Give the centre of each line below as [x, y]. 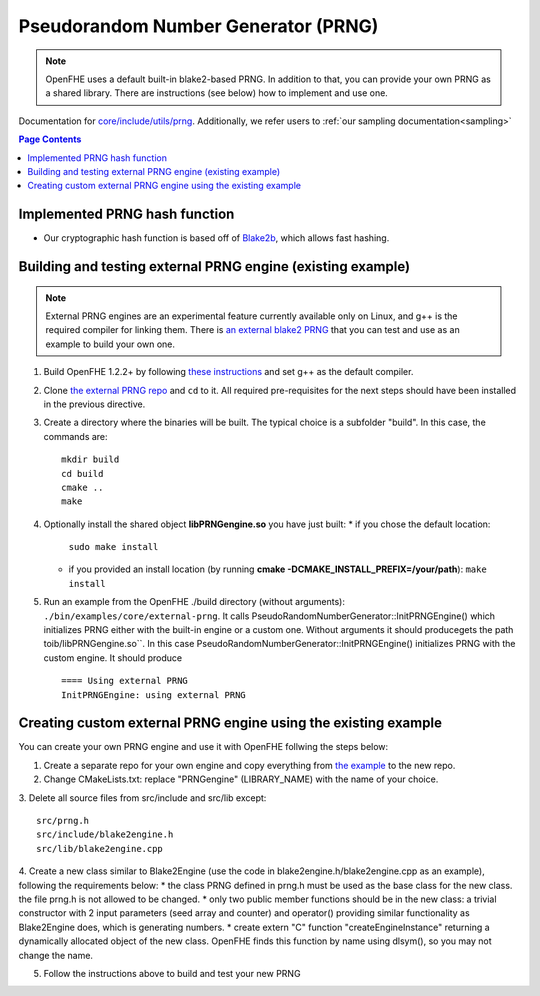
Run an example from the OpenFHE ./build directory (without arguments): [194, 602]
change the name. [56, 955]
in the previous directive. [94, 404]
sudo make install [113, 547]
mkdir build [90, 459]
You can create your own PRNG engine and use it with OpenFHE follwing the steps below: [203, 747]
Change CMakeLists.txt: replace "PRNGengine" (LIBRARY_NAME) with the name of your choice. [241, 779]
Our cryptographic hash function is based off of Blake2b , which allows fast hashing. [216, 238]
